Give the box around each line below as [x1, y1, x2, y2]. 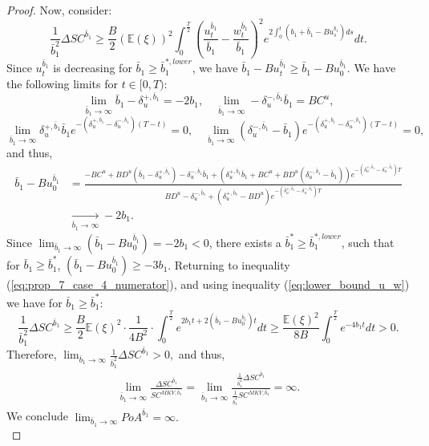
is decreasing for [53, 59, 132, 76]
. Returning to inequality [168, 256, 290, 273]
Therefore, [6, 346, 57, 363]
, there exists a [208, 233, 281, 250]
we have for [6, 294, 63, 310]
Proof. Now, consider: [6, 2, 112, 18]
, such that [341, 233, 395, 250]
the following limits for [6, 75, 118, 91]
